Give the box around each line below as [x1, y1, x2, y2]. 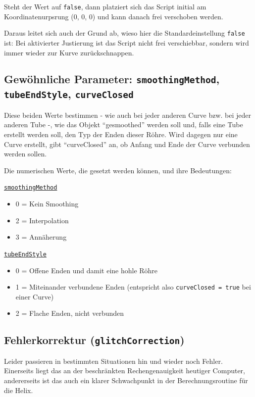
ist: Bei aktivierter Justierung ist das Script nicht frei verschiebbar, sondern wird [4, 37, 249, 48]
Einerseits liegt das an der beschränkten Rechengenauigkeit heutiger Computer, [4, 365, 246, 376]
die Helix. [4, 385, 33, 395]
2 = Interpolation [15, 215, 69, 225]
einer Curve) [15, 291, 54, 301]
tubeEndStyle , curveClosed [4, 86, 134, 101]
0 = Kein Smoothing [15, 198, 79, 209]
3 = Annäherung [15, 232, 67, 242]
